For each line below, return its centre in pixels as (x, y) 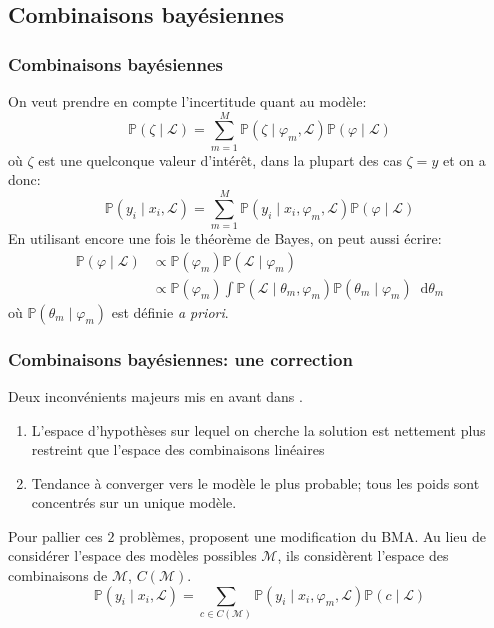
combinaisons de (58, 575)
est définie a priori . (170, 311)
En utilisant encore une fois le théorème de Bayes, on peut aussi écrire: (225, 238)
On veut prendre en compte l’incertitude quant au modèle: (187, 101)
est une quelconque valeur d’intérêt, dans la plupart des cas (220, 159)
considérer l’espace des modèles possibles (132, 555)
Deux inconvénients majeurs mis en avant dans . (155, 395)
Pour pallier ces (55, 535)
